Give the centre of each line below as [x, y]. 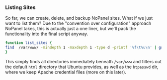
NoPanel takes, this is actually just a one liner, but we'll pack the [71, 29]
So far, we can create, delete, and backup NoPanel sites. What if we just [79, 18]
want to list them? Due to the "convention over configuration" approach [78, 23]
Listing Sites [20, 7]
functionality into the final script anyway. [47, 34]
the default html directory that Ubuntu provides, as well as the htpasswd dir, [82, 67]
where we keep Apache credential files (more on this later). [66, 72]
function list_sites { [29, 43]
